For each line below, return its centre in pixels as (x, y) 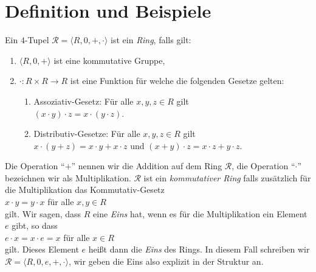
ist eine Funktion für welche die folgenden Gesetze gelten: (177, 81)
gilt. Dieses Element (42, 249)
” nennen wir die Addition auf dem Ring (147, 166)
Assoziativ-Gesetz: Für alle (84, 101)
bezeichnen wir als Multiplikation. (68, 177)
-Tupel (37, 40)
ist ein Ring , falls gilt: (151, 40)
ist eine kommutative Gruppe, (109, 60)
